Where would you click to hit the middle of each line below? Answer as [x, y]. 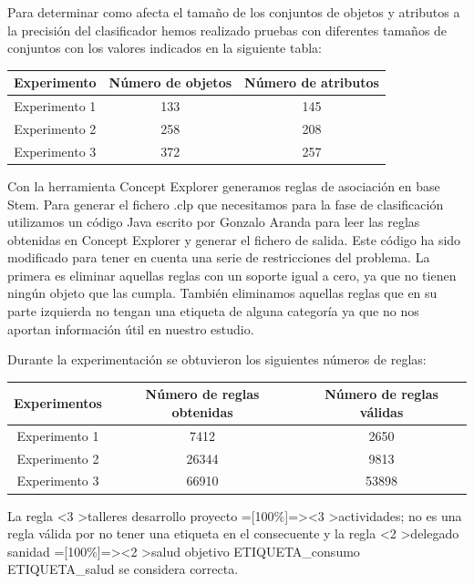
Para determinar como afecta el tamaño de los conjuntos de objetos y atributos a [234, 12]
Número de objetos [170, 82]
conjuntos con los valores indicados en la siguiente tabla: [165, 48]
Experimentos [58, 403]
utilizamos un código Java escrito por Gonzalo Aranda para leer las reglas [214, 222]
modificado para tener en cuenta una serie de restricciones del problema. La [219, 257]
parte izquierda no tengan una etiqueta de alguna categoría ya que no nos [213, 311]
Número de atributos [312, 82]
